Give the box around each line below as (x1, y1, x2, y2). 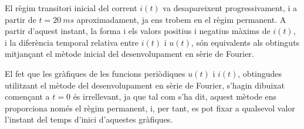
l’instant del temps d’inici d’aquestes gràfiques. (5, 113, 173, 125)
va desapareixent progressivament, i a (163, 2, 297, 13)
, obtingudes (238, 67, 282, 79)
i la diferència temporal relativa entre (5, 36, 139, 48)
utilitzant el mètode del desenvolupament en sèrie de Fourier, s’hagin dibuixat (5, 79, 285, 91)
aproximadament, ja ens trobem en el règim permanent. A (76, 13, 286, 25)
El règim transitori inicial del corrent (5, 2, 137, 13)
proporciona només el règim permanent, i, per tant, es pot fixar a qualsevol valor (5, 101, 295, 114)
